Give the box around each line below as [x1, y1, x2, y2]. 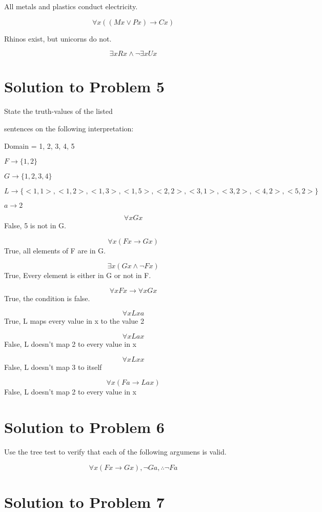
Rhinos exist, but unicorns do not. [4, 33, 112, 44]
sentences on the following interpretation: [4, 123, 134, 133]
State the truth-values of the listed [4, 106, 113, 116]
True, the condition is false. [4, 292, 90, 303]
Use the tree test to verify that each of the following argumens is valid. [4, 446, 227, 457]
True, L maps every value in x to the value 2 [4, 316, 144, 326]
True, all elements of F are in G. [4, 245, 106, 255]
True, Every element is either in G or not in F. [4, 270, 151, 281]
